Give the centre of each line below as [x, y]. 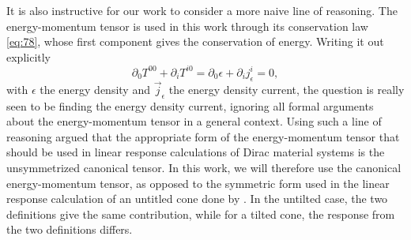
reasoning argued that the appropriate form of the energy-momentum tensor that [203, 136]
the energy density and [95, 89]
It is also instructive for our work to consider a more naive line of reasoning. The [202, 10]
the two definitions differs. [70, 229]
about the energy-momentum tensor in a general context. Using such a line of [194, 121]
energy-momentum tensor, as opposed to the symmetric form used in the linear [198, 183]
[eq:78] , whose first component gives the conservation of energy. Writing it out [195, 41]
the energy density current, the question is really [287, 89]
